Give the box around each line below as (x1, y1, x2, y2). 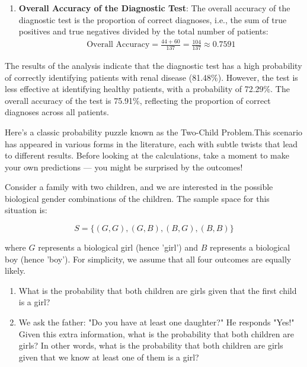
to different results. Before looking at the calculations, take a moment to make (5, 149, 289, 162)
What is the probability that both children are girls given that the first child (18, 284, 297, 296)
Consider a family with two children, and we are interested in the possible (5, 181, 273, 193)
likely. (5, 264, 26, 277)
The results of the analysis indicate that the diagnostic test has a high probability (5, 59, 302, 71)
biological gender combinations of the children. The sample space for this (5, 192, 270, 204)
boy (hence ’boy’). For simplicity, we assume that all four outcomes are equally (5, 252, 292, 265)
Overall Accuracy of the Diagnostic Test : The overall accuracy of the (18, 2, 290, 14)
